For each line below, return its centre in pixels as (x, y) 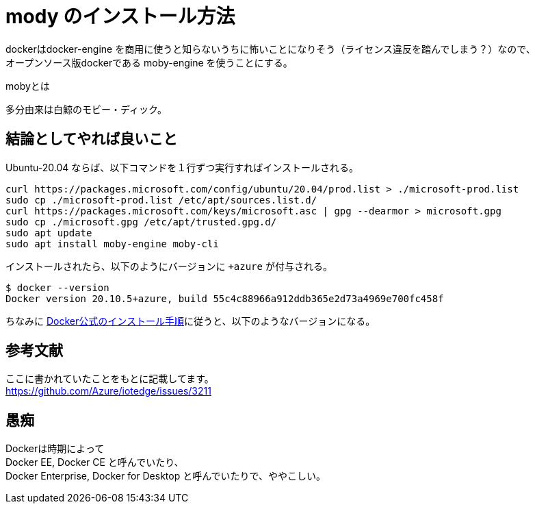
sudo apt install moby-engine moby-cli (112, 244)
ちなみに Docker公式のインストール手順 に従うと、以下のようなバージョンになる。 (191, 321)
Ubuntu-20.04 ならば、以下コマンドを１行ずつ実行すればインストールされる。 (182, 167)
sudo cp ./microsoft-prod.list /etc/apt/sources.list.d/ (161, 200)
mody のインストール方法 (120, 16)
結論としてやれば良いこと (92, 139)
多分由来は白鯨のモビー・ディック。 (86, 109)
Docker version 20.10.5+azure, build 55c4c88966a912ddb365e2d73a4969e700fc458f (225, 298)
